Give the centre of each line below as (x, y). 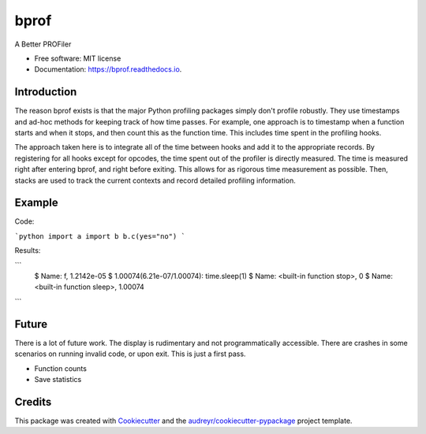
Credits (33, 402)
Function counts (60, 368)
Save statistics (58, 379)
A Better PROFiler (43, 44)
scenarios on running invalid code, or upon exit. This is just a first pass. (130, 354)
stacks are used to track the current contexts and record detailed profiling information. (155, 180)
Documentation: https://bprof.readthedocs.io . (108, 69)
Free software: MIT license (78, 58)
